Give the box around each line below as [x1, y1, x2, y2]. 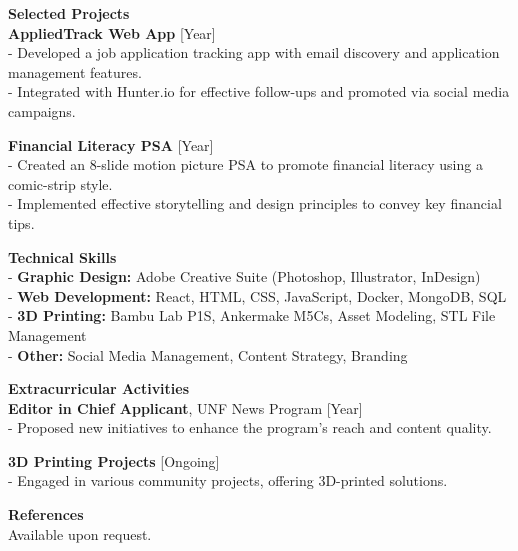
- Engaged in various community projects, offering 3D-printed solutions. [8, 470, 448, 491]
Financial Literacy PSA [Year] [8, 134, 214, 155]
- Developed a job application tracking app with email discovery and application [8, 42, 500, 63]
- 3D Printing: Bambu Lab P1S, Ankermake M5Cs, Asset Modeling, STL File [8, 305, 496, 326]
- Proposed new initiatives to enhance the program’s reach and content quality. [8, 417, 492, 438]
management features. [8, 61, 142, 82]
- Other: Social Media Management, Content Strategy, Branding [8, 344, 408, 365]
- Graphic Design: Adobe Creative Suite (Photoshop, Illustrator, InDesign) [8, 266, 481, 287]
